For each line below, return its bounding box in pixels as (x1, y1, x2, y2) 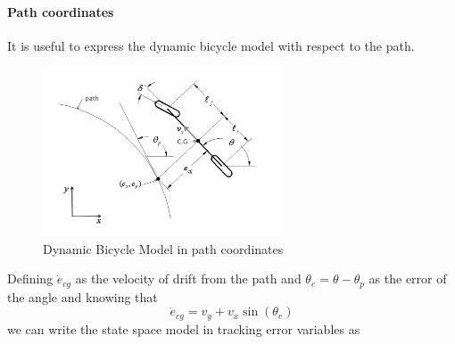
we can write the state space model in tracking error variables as (7, 319, 360, 338)
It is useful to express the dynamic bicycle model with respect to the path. (7, 36, 415, 54)
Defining (7, 269, 54, 288)
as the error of (368, 269, 447, 288)
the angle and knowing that (7, 287, 158, 306)
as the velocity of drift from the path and (75, 269, 302, 288)
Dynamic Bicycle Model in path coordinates (43, 239, 284, 258)
